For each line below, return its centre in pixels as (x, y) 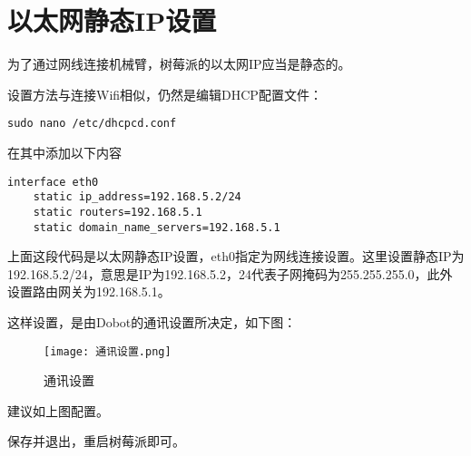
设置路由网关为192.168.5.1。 (89, 291)
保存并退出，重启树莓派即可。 (96, 441)
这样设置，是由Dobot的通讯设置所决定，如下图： (152, 321)
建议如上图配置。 (58, 410)
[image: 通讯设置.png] (108, 351)
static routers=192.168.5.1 (118, 212)
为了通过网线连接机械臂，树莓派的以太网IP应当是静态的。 (179, 64)
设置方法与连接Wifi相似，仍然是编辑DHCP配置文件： (165, 94)
